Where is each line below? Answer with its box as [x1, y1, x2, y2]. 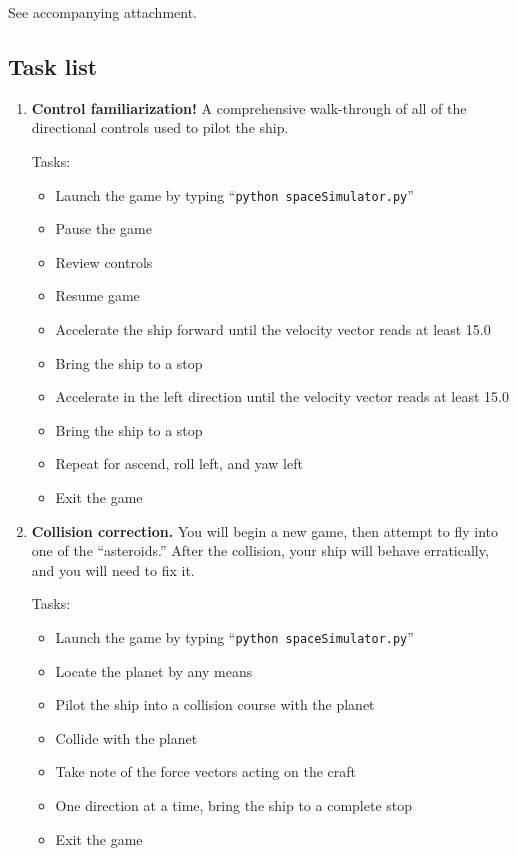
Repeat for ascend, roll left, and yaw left [55, 453, 303, 474]
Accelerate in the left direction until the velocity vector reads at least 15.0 [55, 386, 509, 407]
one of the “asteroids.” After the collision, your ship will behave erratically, [31, 540, 489, 561]
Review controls [55, 251, 153, 272]
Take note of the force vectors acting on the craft [55, 761, 356, 782]
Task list [8, 50, 98, 81]
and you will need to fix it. [31, 559, 195, 580]
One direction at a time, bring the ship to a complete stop [55, 794, 413, 815]
